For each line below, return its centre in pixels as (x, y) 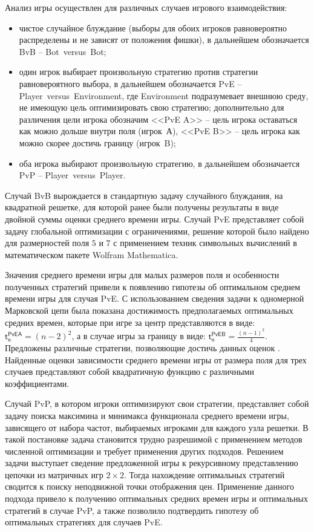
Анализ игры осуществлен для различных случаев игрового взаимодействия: (146, 7)
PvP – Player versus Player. (72, 175)
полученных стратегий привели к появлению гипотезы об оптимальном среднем (153, 286)
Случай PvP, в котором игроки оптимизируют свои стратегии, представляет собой (157, 404)
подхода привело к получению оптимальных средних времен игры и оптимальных (156, 498)
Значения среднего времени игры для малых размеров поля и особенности (142, 275)
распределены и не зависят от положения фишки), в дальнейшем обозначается (164, 40)
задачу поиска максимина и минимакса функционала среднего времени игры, (147, 415)
